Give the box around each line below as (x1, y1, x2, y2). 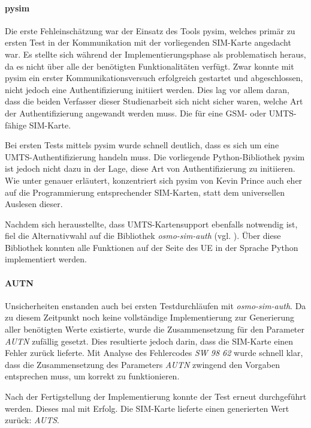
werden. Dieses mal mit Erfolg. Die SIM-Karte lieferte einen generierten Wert (5, 402, 289, 414)
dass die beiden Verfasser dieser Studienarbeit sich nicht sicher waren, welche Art (5, 95, 303, 107)
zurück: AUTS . (5, 414, 59, 426)
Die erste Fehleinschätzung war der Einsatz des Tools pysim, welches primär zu (5, 24, 295, 37)
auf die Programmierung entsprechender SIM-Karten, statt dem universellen (5, 185, 285, 198)
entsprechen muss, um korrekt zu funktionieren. (5, 370, 180, 382)
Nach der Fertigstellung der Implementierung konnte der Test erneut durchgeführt (5, 390, 307, 403)
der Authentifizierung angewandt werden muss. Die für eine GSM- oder (5, 106, 267, 119)
